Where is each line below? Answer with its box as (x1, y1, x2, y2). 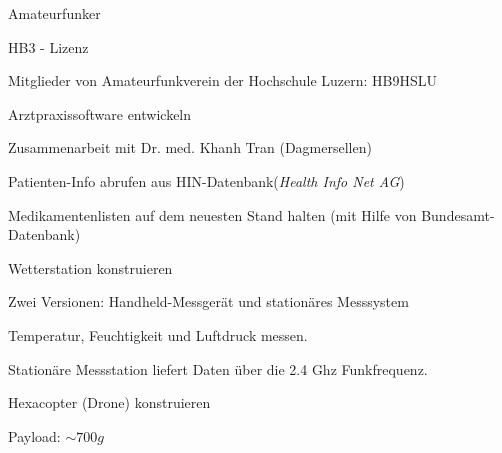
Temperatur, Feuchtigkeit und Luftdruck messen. (8, 324, 308, 345)
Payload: (8, 425, 61, 446)
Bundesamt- (421, 204, 495, 225)
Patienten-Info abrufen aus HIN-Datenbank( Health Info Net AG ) (8, 170, 405, 191)
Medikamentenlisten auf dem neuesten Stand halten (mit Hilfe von (8, 204, 417, 225)
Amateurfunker (8, 3, 101, 23)
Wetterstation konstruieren (8, 257, 173, 278)
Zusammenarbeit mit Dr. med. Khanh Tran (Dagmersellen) (8, 137, 372, 158)
